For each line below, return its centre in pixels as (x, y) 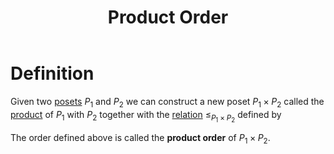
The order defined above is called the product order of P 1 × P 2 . (140, 138)
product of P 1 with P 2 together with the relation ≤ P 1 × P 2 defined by (146, 116)
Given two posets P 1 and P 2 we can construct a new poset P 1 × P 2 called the (167, 102)
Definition (52, 73)
